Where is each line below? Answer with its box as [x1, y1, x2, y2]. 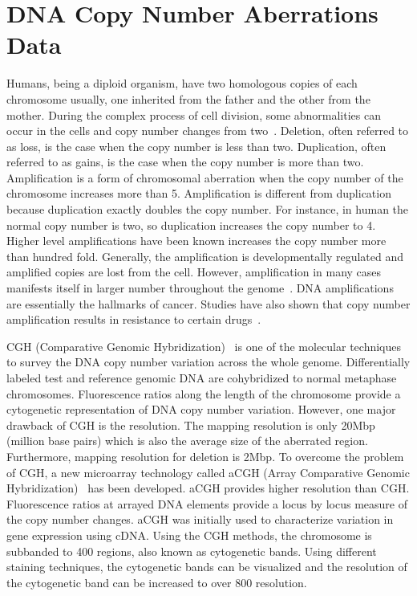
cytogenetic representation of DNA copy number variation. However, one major [6, 401, 396, 418]
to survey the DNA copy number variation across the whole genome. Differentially [6, 353, 411, 370]
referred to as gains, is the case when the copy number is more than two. [6, 153, 364, 170]
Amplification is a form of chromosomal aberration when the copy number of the [6, 169, 403, 186]
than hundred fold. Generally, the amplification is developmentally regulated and [6, 247, 404, 264]
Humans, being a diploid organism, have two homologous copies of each [6, 75, 358, 92]
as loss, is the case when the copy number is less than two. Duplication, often [6, 137, 387, 154]
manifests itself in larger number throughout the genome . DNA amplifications [6, 280, 394, 296]
